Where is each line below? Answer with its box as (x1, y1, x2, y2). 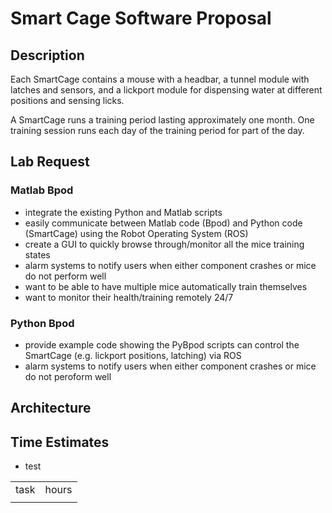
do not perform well (24, 270, 107, 282)
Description (10, 47, 85, 64)
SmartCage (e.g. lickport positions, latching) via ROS (24, 349, 242, 361)
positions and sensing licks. (10, 95, 125, 106)
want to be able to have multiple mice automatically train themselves (24, 280, 308, 292)
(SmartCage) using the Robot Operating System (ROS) (24, 227, 249, 239)
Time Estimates (10, 433, 110, 451)
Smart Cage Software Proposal (10, 7, 272, 30)
